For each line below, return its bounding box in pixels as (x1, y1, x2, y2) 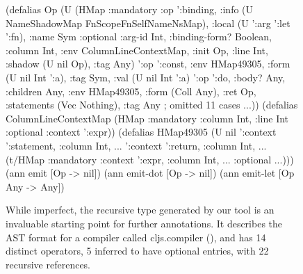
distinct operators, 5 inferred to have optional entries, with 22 (6, 243, 269, 258)
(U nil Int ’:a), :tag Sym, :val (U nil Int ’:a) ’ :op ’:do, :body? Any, (6, 70, 286, 84)
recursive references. (6, 257, 91, 271)
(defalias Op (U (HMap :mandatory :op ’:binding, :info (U (6, 2, 254, 16)
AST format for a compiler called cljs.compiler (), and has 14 (6, 229, 266, 244)
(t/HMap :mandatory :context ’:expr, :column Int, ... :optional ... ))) (6, 152, 294, 166)
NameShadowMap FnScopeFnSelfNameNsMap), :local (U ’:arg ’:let (6, 15, 290, 30)
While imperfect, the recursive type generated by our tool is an (6, 202, 275, 217)
